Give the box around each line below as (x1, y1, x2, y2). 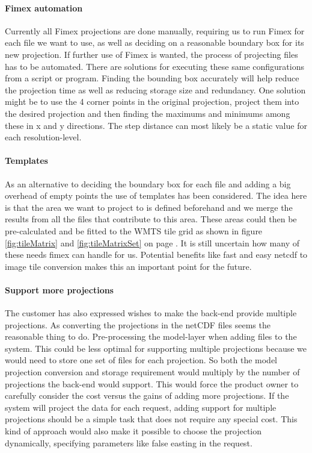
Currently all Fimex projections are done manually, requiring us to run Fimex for (5, 24, 305, 37)
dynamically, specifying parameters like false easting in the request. (5, 436, 252, 449)
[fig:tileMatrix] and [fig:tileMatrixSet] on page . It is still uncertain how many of (5, 236, 299, 249)
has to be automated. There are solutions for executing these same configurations (5, 60, 304, 72)
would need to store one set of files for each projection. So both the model (5, 354, 277, 366)
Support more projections (5, 283, 114, 296)
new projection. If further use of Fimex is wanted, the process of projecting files (5, 48, 298, 60)
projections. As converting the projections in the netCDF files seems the (5, 318, 271, 331)
